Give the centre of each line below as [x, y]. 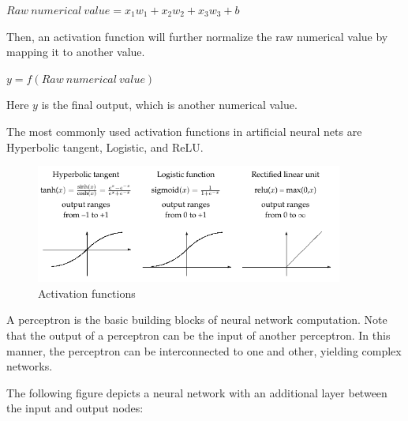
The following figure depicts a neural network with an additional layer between [197, 392]
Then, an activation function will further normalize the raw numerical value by [197, 36]
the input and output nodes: [75, 408]
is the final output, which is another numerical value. [169, 105]
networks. [30, 366]
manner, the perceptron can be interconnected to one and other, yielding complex [204, 350]
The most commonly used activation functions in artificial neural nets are [184, 131]
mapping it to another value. [76, 52]
